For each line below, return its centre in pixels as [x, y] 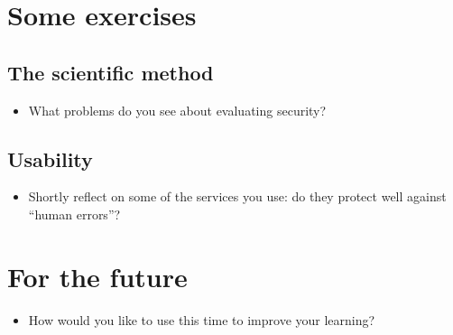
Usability [50, 158]
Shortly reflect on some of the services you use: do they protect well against [237, 196]
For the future [97, 276]
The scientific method [111, 72]
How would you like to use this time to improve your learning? [202, 319]
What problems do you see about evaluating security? [177, 110]
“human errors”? [74, 214]
